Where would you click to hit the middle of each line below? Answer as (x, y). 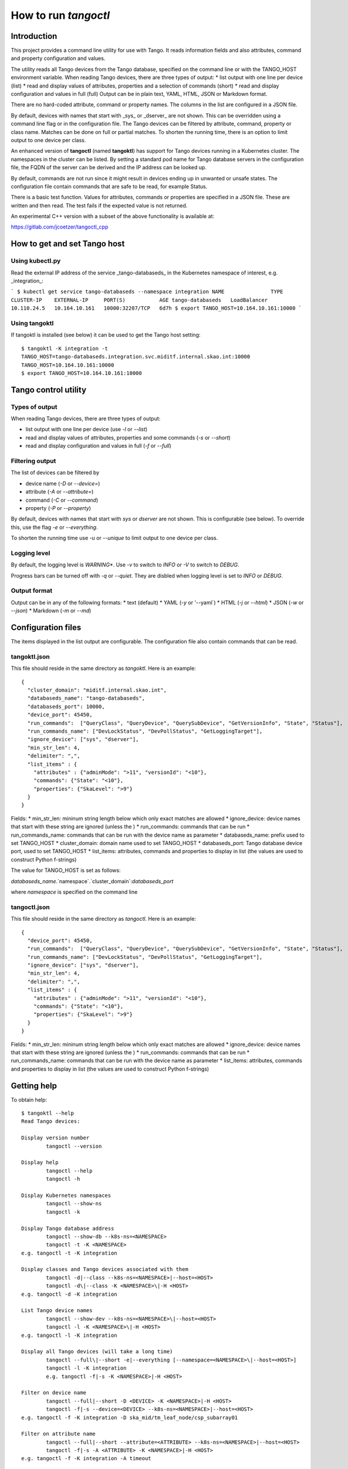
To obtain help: (29, 1099)
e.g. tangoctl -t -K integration (69, 1253)
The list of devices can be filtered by (55, 472)
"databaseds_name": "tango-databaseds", (86, 698)
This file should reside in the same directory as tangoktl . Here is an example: (103, 668)
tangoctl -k (63, 1212)
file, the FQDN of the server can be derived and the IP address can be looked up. (109, 167)
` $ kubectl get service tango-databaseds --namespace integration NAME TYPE (147, 292)
